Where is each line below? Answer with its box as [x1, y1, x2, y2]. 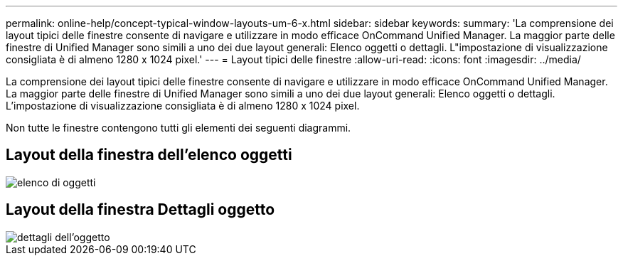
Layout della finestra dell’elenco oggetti [6, 146, 292, 164]
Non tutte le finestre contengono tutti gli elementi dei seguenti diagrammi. [6, 122, 351, 134]
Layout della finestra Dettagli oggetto [6, 201, 275, 219]
